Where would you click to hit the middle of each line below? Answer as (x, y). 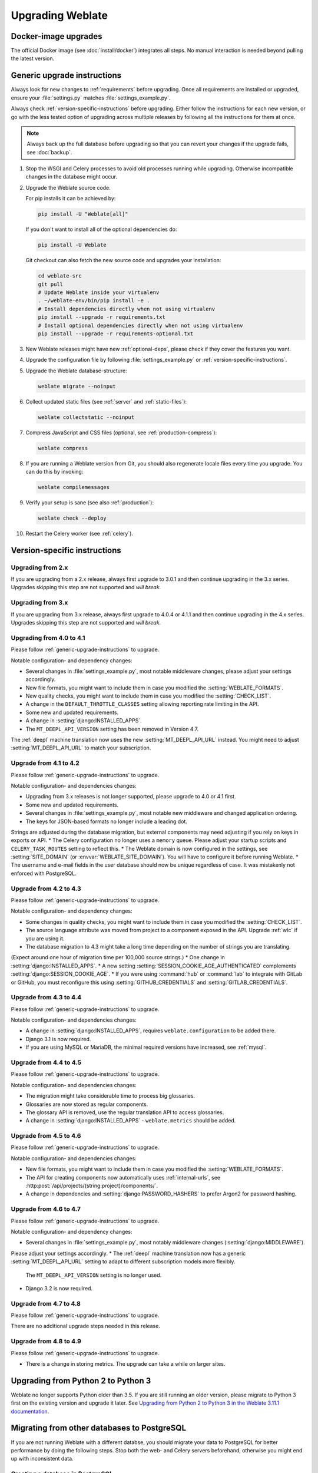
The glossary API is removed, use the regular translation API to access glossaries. (125, 1112)
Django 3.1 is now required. (58, 1039)
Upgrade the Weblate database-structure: (77, 371)
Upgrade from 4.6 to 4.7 (46, 1209)
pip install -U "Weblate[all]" (83, 214)
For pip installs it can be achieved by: (71, 199)
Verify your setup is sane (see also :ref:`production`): (90, 502)
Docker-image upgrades (57, 36)
